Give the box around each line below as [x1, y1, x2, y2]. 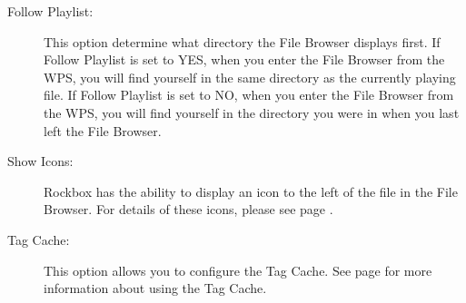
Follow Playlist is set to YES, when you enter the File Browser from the [44, 50, 445, 69]
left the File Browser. [44, 121, 162, 140]
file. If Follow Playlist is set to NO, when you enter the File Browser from [44, 85, 454, 104]
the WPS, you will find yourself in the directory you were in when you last [44, 103, 460, 122]
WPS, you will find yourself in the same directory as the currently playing [44, 67, 456, 86]
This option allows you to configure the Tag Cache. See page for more [44, 260, 432, 279]
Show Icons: [7, 151, 74, 171]
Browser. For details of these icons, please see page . [44, 200, 333, 219]
